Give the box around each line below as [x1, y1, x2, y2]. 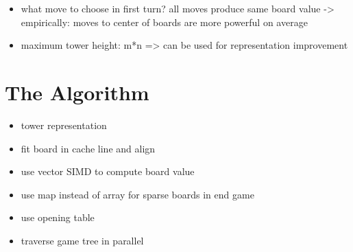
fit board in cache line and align [21, 141, 156, 155]
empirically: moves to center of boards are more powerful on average [21, 14, 308, 29]
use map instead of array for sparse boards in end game [21, 187, 254, 201]
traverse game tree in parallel [21, 233, 144, 247]
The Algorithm [5, 78, 149, 106]
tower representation [21, 117, 107, 132]
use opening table [21, 210, 95, 225]
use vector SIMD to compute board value [21, 164, 195, 179]
